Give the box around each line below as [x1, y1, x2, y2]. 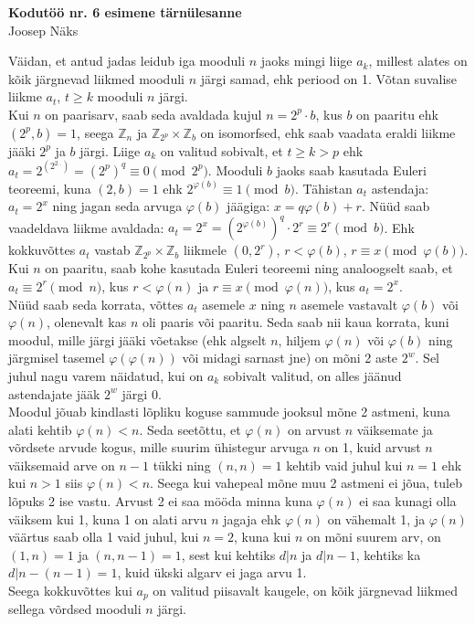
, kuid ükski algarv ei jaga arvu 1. [117, 563, 307, 582]
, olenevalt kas [47, 312, 127, 332]
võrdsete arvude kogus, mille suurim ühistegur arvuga [8, 438, 309, 457]
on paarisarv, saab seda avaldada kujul [45, 104, 262, 123]
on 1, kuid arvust [324, 438, 421, 457]
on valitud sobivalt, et [160, 141, 283, 160]
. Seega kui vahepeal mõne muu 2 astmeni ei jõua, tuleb [150, 473, 462, 492]
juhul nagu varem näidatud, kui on [8, 365, 204, 385]
